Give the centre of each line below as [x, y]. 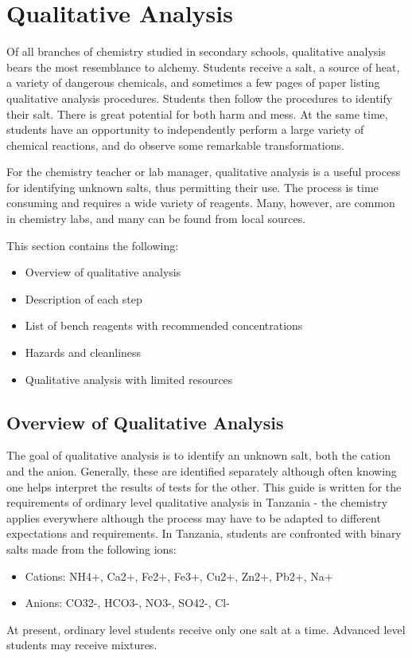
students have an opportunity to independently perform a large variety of [185, 129]
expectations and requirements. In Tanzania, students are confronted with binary [204, 533]
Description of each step [84, 298]
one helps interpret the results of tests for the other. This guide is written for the [204, 486]
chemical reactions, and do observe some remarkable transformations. [175, 145]
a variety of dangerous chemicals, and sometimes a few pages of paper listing [193, 82]
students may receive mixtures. [82, 645]
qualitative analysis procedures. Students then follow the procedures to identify [200, 98]
